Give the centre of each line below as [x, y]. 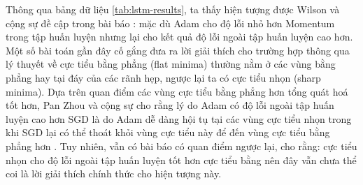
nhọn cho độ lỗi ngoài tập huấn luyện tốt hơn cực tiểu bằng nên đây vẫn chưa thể [181, 160]
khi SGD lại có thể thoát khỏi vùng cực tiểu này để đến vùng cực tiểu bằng [168, 132]
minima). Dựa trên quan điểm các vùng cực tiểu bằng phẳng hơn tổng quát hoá [177, 91]
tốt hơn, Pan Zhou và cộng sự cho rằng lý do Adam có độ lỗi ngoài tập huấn [170, 105]
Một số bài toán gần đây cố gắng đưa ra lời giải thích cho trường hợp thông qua [178, 50]
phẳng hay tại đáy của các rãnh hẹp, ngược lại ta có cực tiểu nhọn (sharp [163, 77]
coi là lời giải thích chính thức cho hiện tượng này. [114, 173]
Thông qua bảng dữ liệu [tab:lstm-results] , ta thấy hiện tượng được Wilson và [173, 9]
